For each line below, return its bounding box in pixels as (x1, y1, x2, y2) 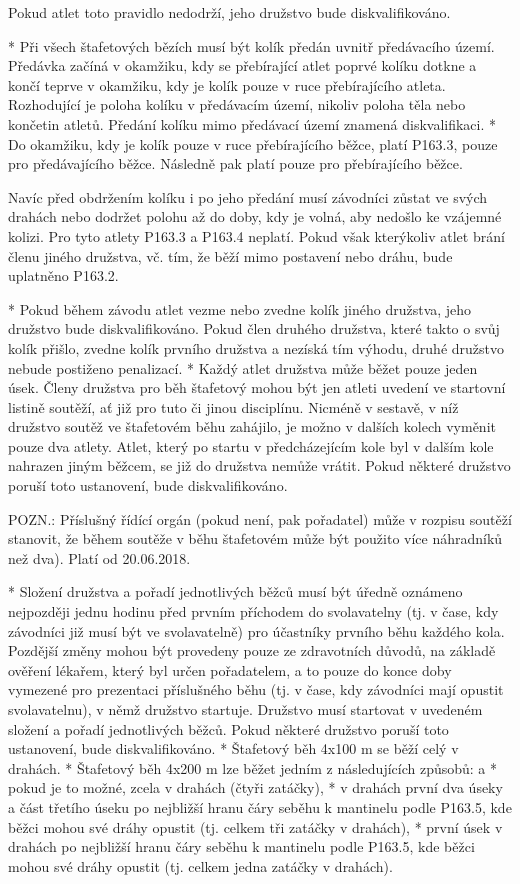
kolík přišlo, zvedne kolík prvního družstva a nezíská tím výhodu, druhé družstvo (8, 337, 505, 358)
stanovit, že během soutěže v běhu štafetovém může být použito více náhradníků (8, 528, 503, 549)
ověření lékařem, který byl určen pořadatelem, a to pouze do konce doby (8, 659, 452, 680)
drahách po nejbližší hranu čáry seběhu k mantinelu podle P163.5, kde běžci (8, 836, 475, 857)
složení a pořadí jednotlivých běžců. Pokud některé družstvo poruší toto (8, 718, 449, 739)
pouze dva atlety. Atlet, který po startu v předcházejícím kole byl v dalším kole (8, 435, 494, 456)
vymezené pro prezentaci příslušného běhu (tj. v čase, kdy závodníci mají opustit (8, 679, 504, 700)
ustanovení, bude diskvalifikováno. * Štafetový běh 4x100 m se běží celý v (8, 738, 459, 759)
